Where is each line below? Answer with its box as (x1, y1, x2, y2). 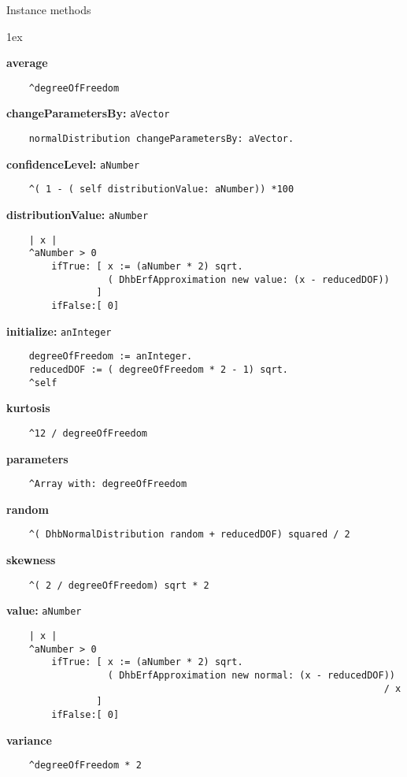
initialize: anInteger (6, 322, 112, 339)
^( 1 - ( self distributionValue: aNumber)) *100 (28, 184, 294, 195)
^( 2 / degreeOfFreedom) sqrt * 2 (28, 579, 209, 591)
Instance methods (6, 2, 91, 17)
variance (6, 731, 52, 748)
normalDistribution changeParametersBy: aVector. (28, 133, 294, 145)
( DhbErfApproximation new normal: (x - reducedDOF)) (107, 669, 395, 681)
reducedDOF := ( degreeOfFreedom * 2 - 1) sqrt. (28, 363, 288, 375)
